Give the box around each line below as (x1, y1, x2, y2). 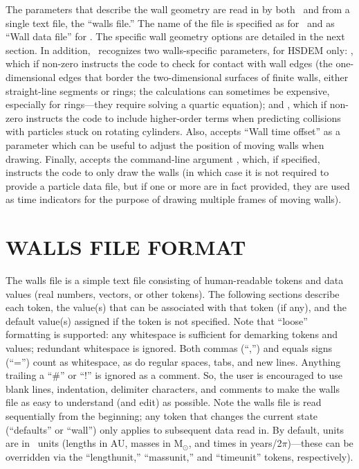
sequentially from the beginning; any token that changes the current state (6, 408, 318, 423)
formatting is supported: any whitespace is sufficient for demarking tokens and (6, 327, 338, 342)
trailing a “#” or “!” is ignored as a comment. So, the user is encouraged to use (6, 368, 343, 382)
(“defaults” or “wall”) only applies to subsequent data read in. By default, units (6, 422, 344, 436)
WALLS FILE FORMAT (6, 233, 246, 261)
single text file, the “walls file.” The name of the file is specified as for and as (6, 15, 335, 30)
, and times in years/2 (188, 436, 282, 450)
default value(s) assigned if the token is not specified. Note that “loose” (6, 313, 308, 328)
